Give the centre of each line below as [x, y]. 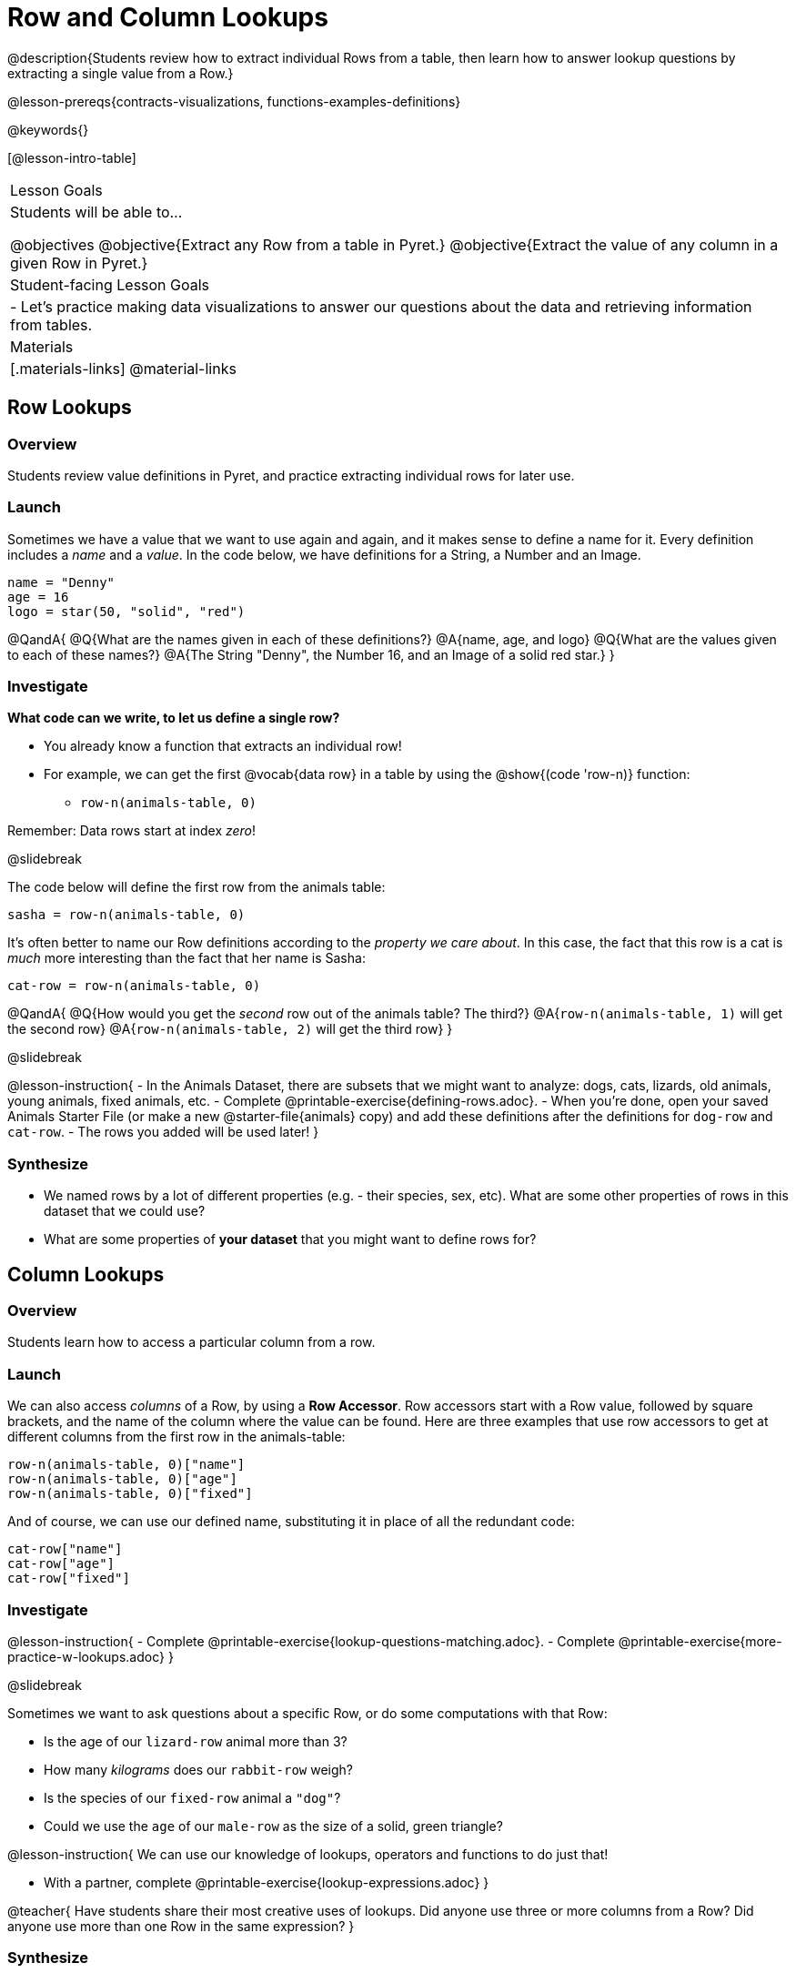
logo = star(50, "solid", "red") [126, 611]
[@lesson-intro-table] [72, 157]
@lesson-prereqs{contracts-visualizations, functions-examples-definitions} [234, 101]
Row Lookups [70, 408]
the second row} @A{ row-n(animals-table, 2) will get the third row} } [230, 1029]
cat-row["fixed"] [69, 1578]
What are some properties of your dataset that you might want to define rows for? [290, 1239]
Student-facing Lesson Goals [110, 284]
